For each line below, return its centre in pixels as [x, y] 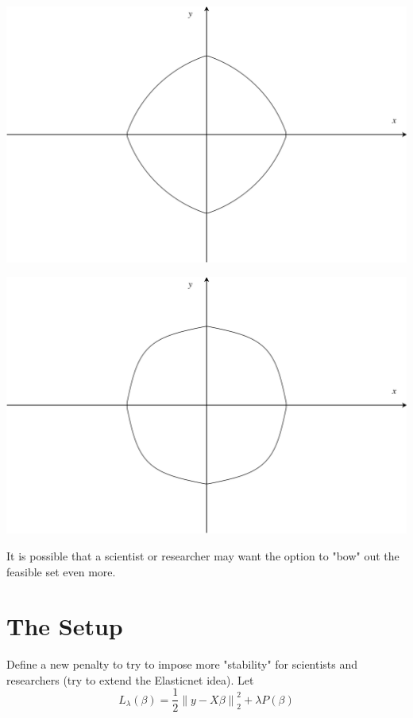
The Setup [65, 626]
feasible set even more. [61, 571]
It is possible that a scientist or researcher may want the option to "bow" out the [203, 555]
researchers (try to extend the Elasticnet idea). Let [130, 679]
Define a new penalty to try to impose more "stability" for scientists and [182, 664]
